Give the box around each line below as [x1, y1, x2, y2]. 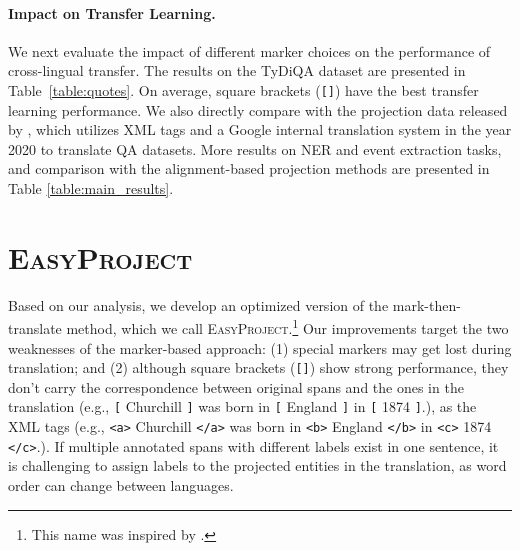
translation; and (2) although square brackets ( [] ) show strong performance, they [8, 357, 509, 378]
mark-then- [392, 294, 461, 315]
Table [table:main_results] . [8, 178, 174, 199]
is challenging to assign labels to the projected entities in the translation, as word [8, 455, 507, 476]
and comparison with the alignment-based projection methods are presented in [8, 158, 490, 179]
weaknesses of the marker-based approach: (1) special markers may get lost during [8, 337, 512, 358]
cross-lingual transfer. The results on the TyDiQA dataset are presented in [8, 60, 466, 81]
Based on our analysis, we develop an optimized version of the [8, 294, 389, 315]
